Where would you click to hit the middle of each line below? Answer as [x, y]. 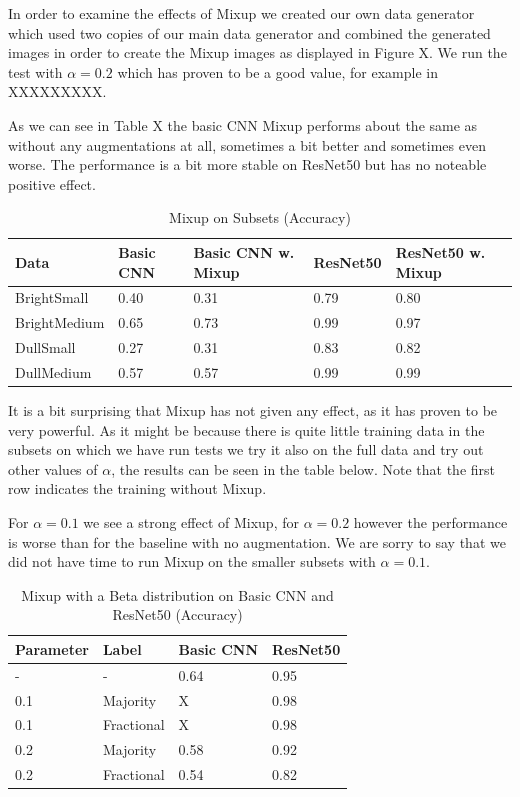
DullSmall [45, 347]
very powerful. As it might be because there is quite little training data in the [246, 429]
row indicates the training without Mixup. [137, 488]
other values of [53, 468]
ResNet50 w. [440, 251]
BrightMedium [60, 322]
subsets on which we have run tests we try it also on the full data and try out [246, 449]
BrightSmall [52, 297]
